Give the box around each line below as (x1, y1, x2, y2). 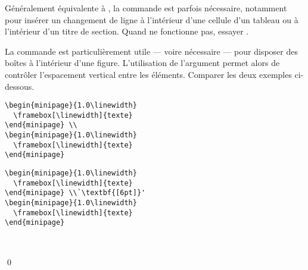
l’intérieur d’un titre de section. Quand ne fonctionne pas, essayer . (5, 25, 249, 37)
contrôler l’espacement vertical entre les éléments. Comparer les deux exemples (5, 68, 292, 80)
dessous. (5, 80, 35, 92)
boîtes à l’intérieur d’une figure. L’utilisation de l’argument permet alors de (5, 56, 280, 69)
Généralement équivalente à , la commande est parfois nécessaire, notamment (5, 2, 287, 14)
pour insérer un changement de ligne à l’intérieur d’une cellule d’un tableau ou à (5, 13, 298, 26)
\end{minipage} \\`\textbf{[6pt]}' (5, 189, 146, 197)
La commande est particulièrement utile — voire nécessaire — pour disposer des (5, 45, 298, 57)
